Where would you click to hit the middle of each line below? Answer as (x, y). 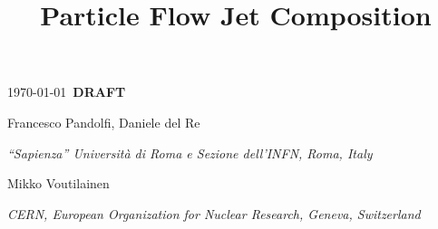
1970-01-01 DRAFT (67, 92)
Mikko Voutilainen (58, 183)
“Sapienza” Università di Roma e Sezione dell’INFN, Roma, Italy (190, 153)
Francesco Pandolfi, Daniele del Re (104, 122)
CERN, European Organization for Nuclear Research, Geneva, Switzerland (214, 213)
